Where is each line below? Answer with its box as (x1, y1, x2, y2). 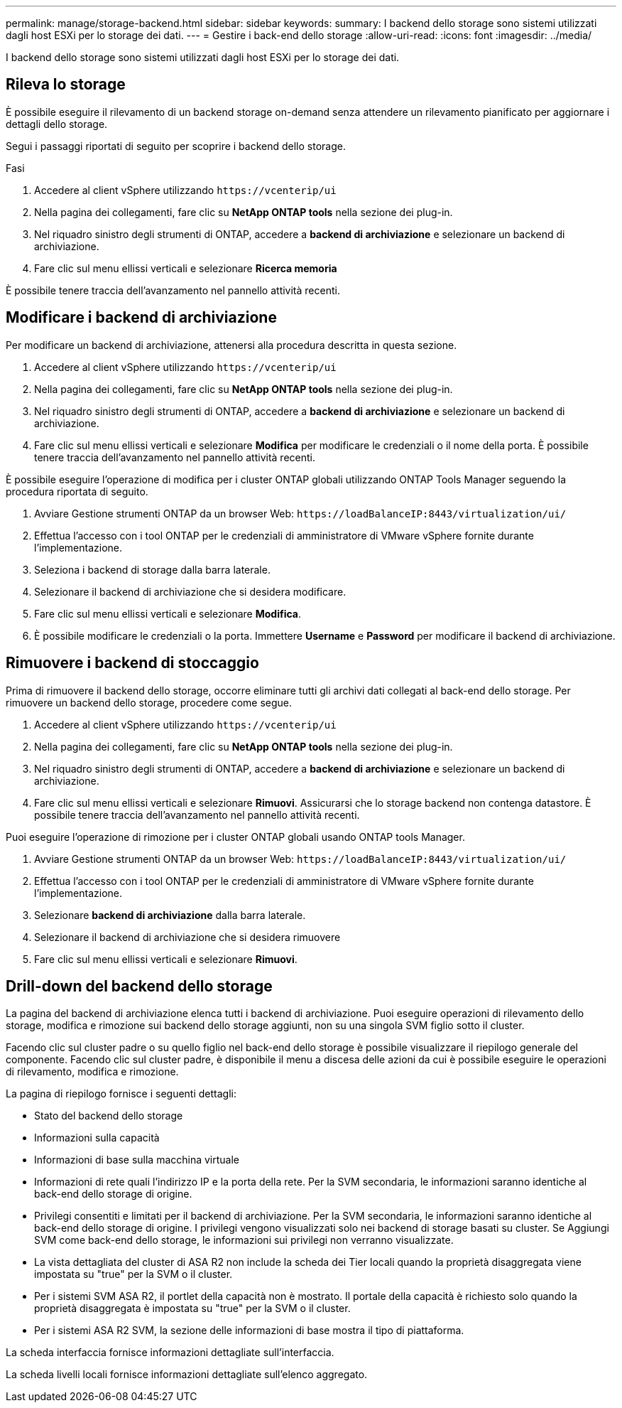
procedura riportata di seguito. (6, 485, 148, 498)
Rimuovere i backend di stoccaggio (6, 654, 259, 672)
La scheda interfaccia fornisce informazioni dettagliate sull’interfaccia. (6, 1346, 334, 1359)
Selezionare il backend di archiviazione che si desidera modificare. (34, 585, 347, 598)
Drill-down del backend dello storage (6, 977, 273, 995)
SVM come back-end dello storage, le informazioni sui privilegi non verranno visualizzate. (34, 1234, 454, 1247)
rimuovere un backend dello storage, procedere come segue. (6, 696, 293, 709)
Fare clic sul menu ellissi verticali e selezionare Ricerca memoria (34, 262, 337, 274)
